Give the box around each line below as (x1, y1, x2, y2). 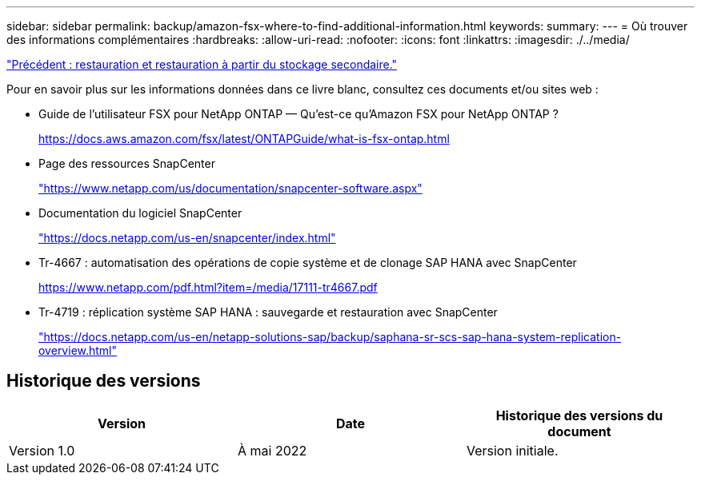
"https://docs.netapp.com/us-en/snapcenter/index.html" (38, 231, 336, 244)
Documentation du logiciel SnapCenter (38, 206, 242, 220)
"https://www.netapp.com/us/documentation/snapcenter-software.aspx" (38, 181, 423, 195)
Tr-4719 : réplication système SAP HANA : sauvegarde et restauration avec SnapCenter (38, 305, 498, 319)
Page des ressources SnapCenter (38, 157, 215, 170)
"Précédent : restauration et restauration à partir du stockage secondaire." (6, 58, 398, 71)
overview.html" (38, 344, 118, 357)
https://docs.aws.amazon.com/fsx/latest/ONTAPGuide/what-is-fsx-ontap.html (38, 132, 450, 145)
